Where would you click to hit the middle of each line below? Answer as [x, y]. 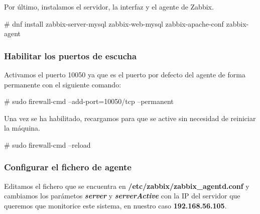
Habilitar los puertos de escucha [71, 56]
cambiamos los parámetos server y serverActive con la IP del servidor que [122, 196]
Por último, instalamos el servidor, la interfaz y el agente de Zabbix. [109, 7]
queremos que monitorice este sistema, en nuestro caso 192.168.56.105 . [115, 205]
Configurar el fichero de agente [68, 167]
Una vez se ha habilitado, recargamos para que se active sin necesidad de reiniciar [130, 118]
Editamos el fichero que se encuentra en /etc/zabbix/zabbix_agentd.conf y [127, 186]
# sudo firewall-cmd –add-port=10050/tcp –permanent [89, 101]
